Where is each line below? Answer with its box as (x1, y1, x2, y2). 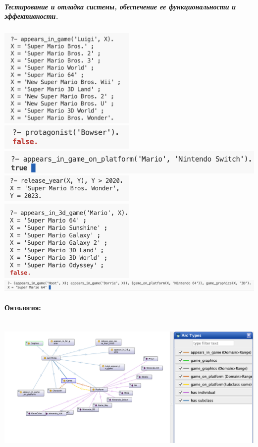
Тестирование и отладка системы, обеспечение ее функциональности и (4, 1, 236, 11)
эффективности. (4, 11, 58, 21)
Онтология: (4, 302, 41, 313)
